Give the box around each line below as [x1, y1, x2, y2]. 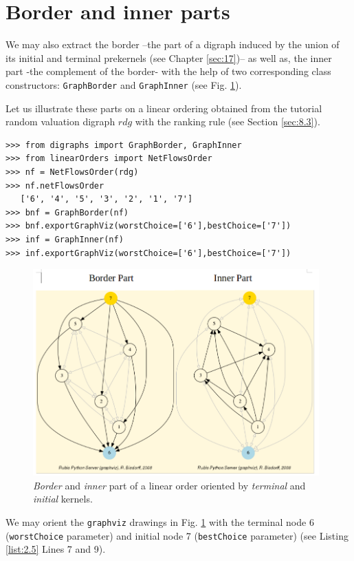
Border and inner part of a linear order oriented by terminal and [33, 478, 306, 492]
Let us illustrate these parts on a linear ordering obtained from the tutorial [5, 100, 322, 115]
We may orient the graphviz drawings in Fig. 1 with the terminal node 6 [5, 514, 314, 529]
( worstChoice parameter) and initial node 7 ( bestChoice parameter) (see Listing [5, 528, 349, 542]
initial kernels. [33, 491, 93, 506]
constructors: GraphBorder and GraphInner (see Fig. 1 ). [5, 77, 242, 92]
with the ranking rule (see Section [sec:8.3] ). [135, 114, 320, 129]
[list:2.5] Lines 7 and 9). [5, 542, 106, 556]
